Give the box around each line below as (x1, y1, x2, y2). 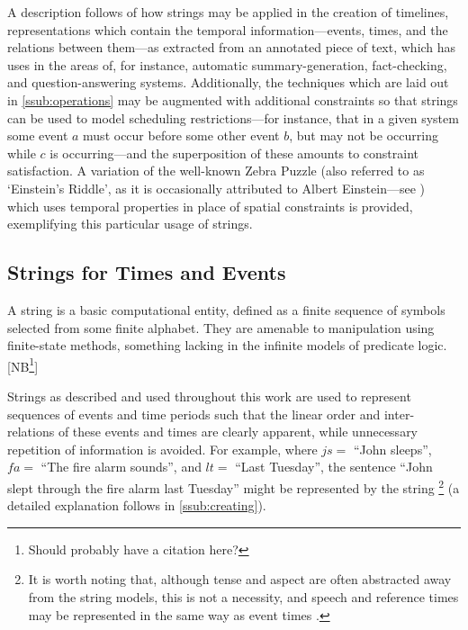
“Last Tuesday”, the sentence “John (235, 457, 433, 476)
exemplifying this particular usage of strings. (7, 214, 253, 233)
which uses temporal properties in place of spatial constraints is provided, (7, 196, 413, 215)
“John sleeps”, (353, 439, 432, 458)
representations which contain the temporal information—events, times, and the (7, 20, 448, 39)
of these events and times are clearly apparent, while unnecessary (58, 422, 418, 441)
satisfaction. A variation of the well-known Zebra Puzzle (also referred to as (7, 161, 425, 180)
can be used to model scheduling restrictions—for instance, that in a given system (7, 108, 459, 127)
